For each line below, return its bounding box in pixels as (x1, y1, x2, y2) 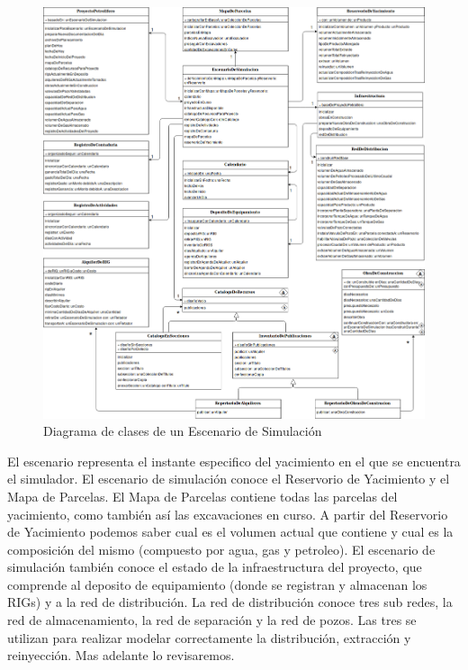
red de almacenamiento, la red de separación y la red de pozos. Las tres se (7, 611, 417, 629)
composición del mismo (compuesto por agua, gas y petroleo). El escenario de (7, 539, 436, 558)
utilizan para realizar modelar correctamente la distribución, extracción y (7, 628, 411, 647)
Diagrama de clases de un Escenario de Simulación (43, 421, 322, 440)
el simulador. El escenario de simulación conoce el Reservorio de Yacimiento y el (7, 469, 450, 488)
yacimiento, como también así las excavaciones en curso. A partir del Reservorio (7, 504, 448, 523)
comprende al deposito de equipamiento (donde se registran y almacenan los (7, 575, 427, 593)
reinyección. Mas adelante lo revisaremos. (7, 646, 235, 665)
